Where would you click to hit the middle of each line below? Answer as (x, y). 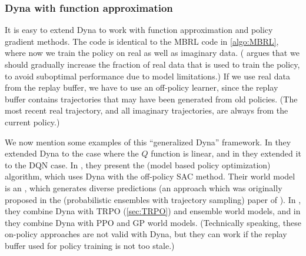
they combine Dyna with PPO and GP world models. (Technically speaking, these (153, 222)
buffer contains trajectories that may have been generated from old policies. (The (151, 99)
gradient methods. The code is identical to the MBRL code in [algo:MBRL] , (142, 41)
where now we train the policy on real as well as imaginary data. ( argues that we (152, 53)
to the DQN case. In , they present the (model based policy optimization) (138, 164)
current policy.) (32, 122)
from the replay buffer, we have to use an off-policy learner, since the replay (142, 87)
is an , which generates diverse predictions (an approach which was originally (144, 187)
